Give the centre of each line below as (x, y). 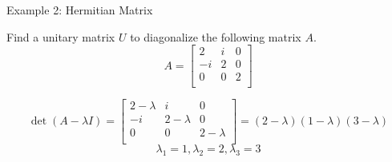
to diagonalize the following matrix (216, 36)
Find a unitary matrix (61, 36)
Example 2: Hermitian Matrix (80, 10)
